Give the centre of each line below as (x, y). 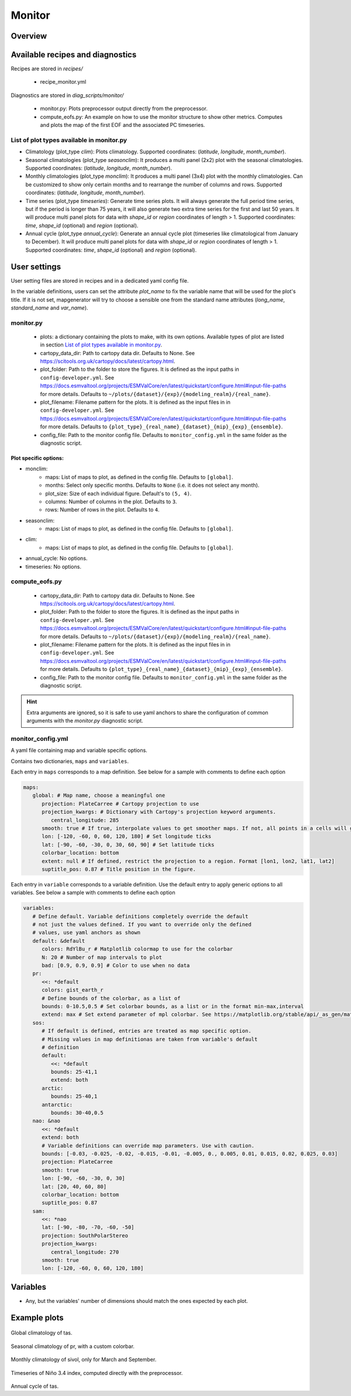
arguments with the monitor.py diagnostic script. (85, 721)
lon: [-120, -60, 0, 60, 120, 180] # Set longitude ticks (127, 836)
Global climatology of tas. (42, 1333)
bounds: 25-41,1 (74, 1072)
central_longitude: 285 (85, 820)
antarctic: (57, 1105)
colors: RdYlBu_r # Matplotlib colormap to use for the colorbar (137, 949)
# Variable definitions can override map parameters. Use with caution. (148, 1146)
